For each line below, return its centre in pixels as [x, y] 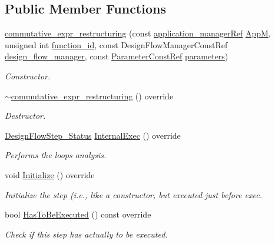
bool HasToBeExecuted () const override [78, 214]
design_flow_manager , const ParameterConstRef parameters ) [117, 56]
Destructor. [25, 116]
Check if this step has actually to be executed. [86, 234]
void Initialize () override [50, 174]
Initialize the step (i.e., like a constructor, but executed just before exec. [133, 194]
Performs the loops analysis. [56, 155]
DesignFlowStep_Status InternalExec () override [93, 135]
